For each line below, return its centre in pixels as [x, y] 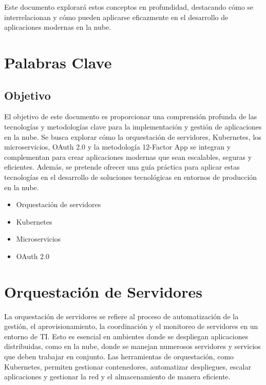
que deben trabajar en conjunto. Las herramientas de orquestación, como [119, 356]
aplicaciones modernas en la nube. [58, 27]
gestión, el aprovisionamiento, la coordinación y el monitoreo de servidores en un [131, 326]
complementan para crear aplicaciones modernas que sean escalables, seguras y [128, 157]
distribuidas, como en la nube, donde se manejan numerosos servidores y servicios [132, 346]
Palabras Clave [58, 62]
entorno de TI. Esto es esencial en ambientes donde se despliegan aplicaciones [126, 336]
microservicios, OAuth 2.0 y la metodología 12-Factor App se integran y [118, 147]
